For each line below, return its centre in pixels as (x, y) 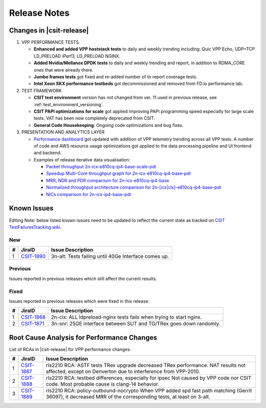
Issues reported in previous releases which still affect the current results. (83, 279)
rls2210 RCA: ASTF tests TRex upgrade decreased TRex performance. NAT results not (146, 366)
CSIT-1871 (33, 324)
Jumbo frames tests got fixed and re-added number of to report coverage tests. (116, 77)
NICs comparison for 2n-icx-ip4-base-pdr (89, 194)
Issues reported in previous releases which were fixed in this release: (79, 301)
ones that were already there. (64, 70)
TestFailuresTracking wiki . (35, 227)
